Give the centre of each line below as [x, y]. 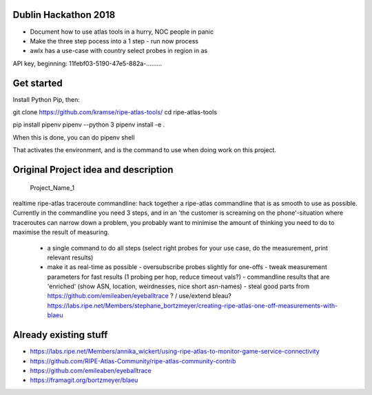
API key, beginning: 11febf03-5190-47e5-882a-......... [87, 63]
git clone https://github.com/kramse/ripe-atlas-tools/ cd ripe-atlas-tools [115, 112]
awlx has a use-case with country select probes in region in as [119, 51]
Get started [38, 83]
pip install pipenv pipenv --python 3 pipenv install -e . [89, 125]
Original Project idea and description [93, 170]
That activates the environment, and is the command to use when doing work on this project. [145, 150]
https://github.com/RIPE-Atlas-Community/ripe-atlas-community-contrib [133, 361]
